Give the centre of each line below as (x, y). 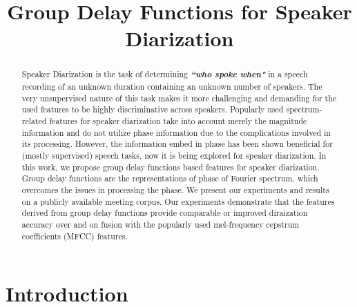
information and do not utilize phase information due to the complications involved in (176, 132)
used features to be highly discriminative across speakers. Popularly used (153, 109)
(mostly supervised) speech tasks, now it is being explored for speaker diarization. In (174, 155)
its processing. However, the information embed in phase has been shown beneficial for (177, 144)
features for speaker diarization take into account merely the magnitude (178, 120)
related (34, 120)
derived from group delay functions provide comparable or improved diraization (165, 213)
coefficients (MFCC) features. (75, 236)
